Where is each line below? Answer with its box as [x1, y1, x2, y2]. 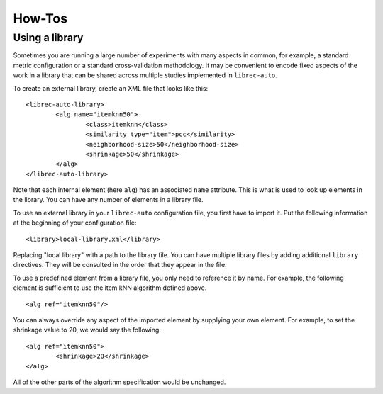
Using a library [13, 31, 84, 44]
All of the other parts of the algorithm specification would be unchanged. [13, 378, 226, 386]
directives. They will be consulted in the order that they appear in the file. [13, 261, 227, 269]
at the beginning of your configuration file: [13, 218, 137, 227]
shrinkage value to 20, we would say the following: [13, 326, 161, 334]
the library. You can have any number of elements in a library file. [13, 196, 204, 204]
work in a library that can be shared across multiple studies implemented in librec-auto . [13, 71, 278, 79]
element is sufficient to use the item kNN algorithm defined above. [13, 283, 207, 292]
